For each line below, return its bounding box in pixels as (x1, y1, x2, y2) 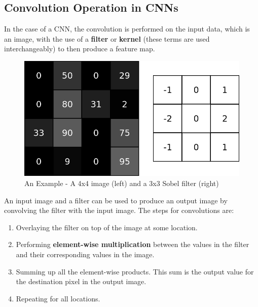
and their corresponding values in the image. (16, 249, 155, 259)
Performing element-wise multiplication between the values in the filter (16, 239, 249, 250)
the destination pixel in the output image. (16, 276, 146, 287)
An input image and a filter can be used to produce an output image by (4, 195, 228, 205)
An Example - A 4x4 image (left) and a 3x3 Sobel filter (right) (24, 177, 219, 188)
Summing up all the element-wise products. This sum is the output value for (16, 266, 254, 277)
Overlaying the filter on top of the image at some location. (16, 222, 198, 232)
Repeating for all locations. (16, 293, 100, 303)
